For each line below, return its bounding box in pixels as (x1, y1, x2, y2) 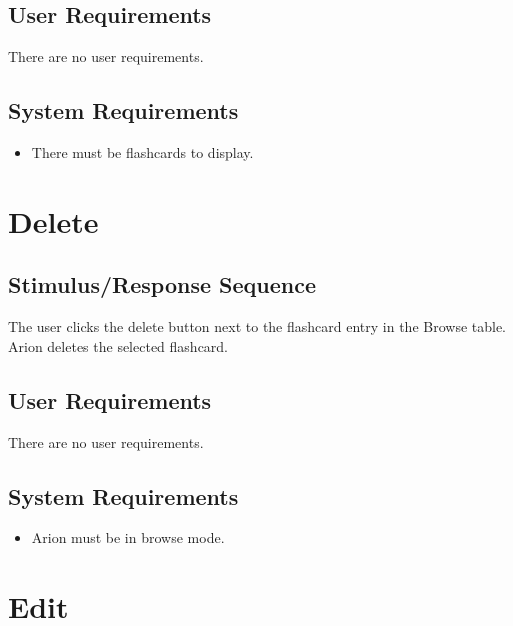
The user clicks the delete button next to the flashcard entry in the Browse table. (8, 316, 507, 337)
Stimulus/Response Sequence (8, 269, 316, 300)
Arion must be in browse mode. (31, 527, 225, 548)
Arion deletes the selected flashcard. (8, 335, 229, 356)
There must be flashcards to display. (31, 142, 254, 162)
